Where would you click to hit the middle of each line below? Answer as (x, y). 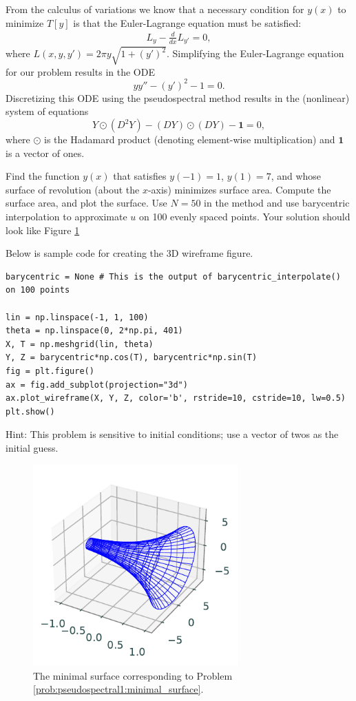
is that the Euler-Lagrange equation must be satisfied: (187, 22)
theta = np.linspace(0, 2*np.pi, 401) (94, 331)
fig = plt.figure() (50, 371)
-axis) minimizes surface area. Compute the (239, 189)
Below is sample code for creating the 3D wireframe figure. (129, 253)
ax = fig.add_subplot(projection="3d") (97, 385)
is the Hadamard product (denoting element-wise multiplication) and (190, 139)
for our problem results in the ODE (80, 71)
